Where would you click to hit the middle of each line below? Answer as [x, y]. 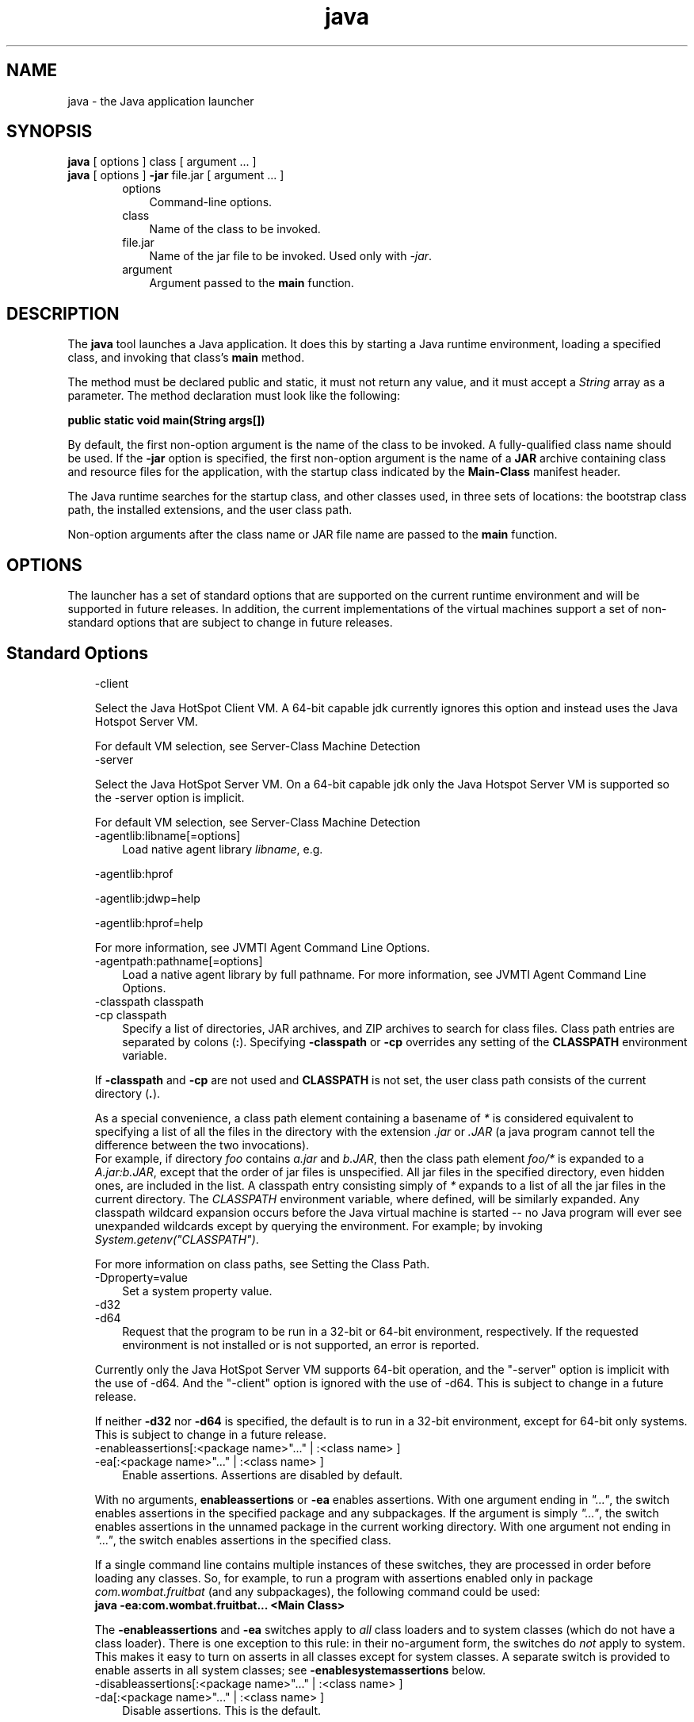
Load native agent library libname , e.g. [223, 849]
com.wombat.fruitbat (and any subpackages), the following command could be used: [317, 1591]
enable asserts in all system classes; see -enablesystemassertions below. [290, 1670]
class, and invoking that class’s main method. [186, 358]
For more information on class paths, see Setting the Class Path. [262, 1264]
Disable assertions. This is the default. [222, 1710]
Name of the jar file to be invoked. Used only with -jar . [291, 256]
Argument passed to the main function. [252, 283]
